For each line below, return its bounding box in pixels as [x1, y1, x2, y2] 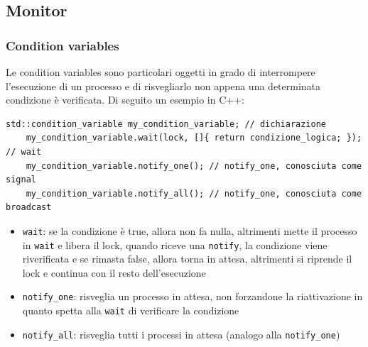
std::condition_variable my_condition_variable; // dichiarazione [6, 119, 327, 129]
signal [6, 175, 36, 185]
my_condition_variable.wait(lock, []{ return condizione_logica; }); [26, 133, 362, 143]
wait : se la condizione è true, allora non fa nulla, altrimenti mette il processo [22, 223, 357, 238]
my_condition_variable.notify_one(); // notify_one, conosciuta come [26, 160, 362, 171]
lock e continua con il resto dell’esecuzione [22, 265, 206, 280]
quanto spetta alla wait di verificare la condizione [22, 303, 239, 318]
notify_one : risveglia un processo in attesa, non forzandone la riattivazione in [22, 289, 363, 304]
